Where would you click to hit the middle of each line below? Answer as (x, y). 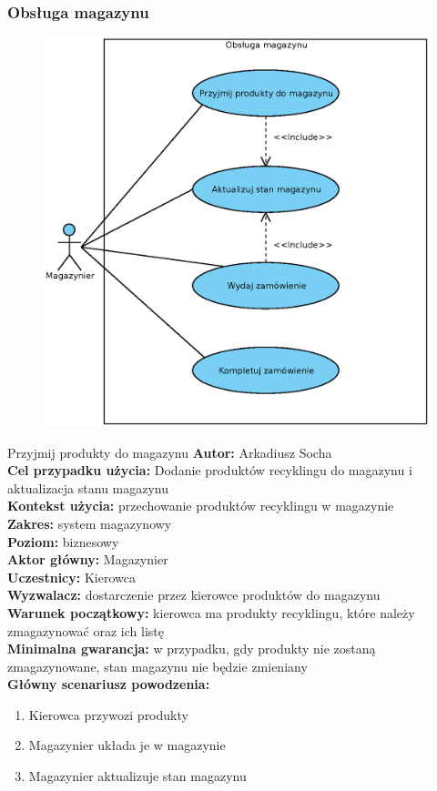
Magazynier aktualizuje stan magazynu (137, 776)
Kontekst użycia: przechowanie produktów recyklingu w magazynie (201, 506)
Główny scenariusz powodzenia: (109, 684)
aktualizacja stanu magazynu (88, 487)
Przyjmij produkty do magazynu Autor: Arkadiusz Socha (170, 452)
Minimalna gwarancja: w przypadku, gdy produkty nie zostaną (192, 649)
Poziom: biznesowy (63, 541)
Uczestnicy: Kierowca (71, 577)
